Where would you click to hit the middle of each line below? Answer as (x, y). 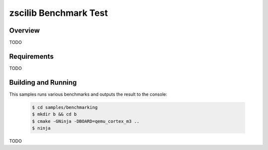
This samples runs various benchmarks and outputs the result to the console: (88, 94)
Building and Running (43, 82)
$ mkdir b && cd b (54, 114)
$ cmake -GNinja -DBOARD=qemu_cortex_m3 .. (86, 121)
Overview (25, 30)
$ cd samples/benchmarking (65, 107)
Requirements (32, 56)
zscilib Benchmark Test (59, 13)
